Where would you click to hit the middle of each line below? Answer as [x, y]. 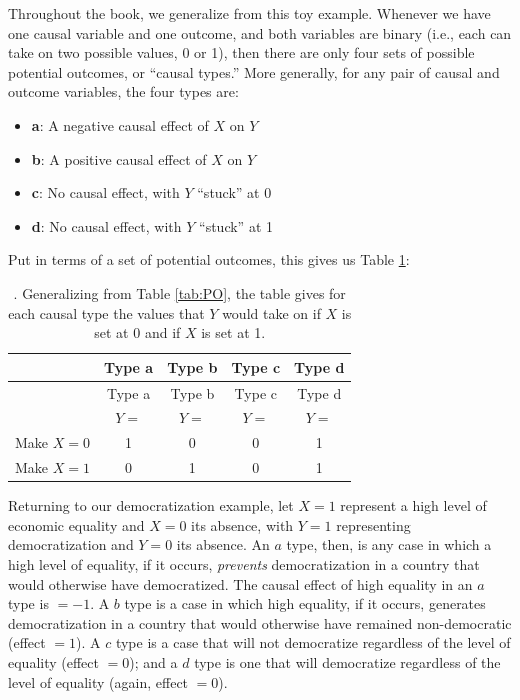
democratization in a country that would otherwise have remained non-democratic [260, 622]
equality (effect [53, 661]
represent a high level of [413, 505]
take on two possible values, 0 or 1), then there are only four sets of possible [241, 52]
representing [373, 524]
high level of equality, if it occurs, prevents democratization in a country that [244, 563]
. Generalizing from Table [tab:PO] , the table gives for [179, 292]
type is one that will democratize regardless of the [347, 661]
